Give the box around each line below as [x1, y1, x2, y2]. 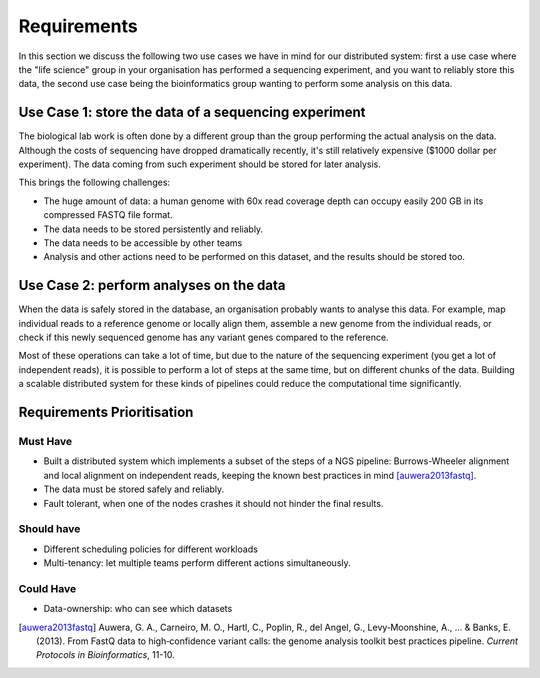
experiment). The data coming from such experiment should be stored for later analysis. [18, 158, 382, 170]
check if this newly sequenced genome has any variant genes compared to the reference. [18, 331, 389, 344]
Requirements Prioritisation [18, 404, 194, 421]
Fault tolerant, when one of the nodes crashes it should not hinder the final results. [43, 497, 384, 509]
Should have [18, 522, 81, 536]
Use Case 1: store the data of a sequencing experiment [18, 104, 366, 121]
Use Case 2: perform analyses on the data [18, 277, 286, 294]
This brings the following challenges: [18, 176, 170, 189]
